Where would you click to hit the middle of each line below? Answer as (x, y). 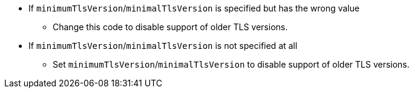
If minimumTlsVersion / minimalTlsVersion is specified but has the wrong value (194, 8)
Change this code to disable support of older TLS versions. (170, 27)
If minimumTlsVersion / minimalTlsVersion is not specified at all (163, 46)
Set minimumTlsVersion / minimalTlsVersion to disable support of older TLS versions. (231, 64)
